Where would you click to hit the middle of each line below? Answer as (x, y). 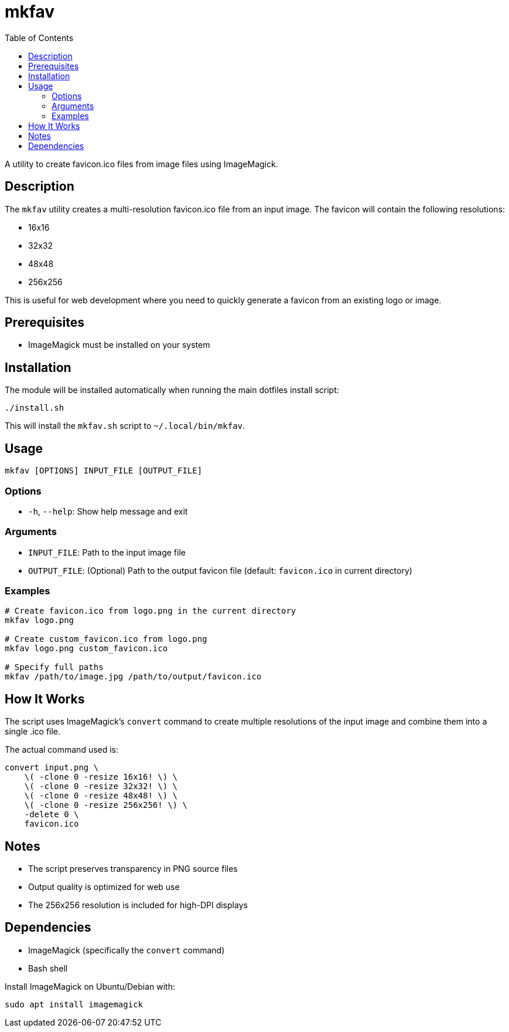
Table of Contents (39, 38)
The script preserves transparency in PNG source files (133, 869)
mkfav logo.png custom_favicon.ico (86, 649)
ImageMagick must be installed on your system (119, 345)
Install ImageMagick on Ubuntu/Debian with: (90, 986)
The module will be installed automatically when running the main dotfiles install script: (172, 390)
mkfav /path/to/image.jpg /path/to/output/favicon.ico (133, 677)
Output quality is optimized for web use (104, 887)
